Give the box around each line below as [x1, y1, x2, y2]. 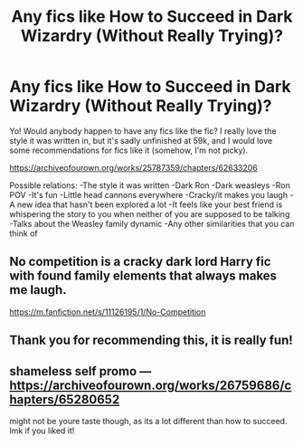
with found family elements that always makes [9, 269, 278, 284]
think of [9, 228, 38, 239]
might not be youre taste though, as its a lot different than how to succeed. [9, 415, 288, 426]
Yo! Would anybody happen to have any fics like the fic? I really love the [9, 125, 278, 137]
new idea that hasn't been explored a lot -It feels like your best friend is [16, 199, 283, 210]
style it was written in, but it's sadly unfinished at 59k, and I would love [9, 135, 273, 146]
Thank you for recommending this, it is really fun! [9, 333, 294, 348]
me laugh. [9, 282, 67, 298]
